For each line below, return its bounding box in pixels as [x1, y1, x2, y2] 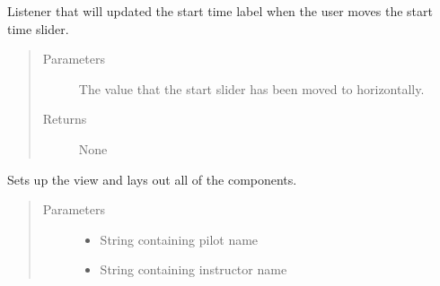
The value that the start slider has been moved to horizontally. [78, 79, 425, 98]
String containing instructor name [100, 260, 287, 279]
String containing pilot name [100, 230, 259, 248]
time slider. [7, 19, 69, 38]
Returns [42, 109, 87, 128]
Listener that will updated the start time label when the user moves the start [7, 2, 433, 20]
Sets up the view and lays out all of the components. [7, 169, 297, 188]
